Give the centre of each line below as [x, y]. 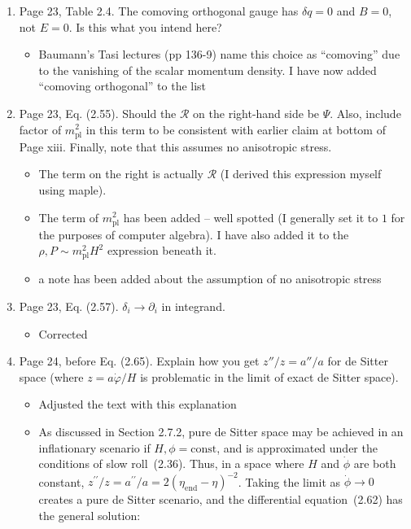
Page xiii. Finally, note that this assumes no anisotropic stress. [175, 146]
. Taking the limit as [289, 481]
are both [375, 463]
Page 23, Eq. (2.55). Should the [98, 113]
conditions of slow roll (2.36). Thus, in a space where [171, 463]
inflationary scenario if [94, 447]
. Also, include [365, 113]
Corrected [63, 333]
